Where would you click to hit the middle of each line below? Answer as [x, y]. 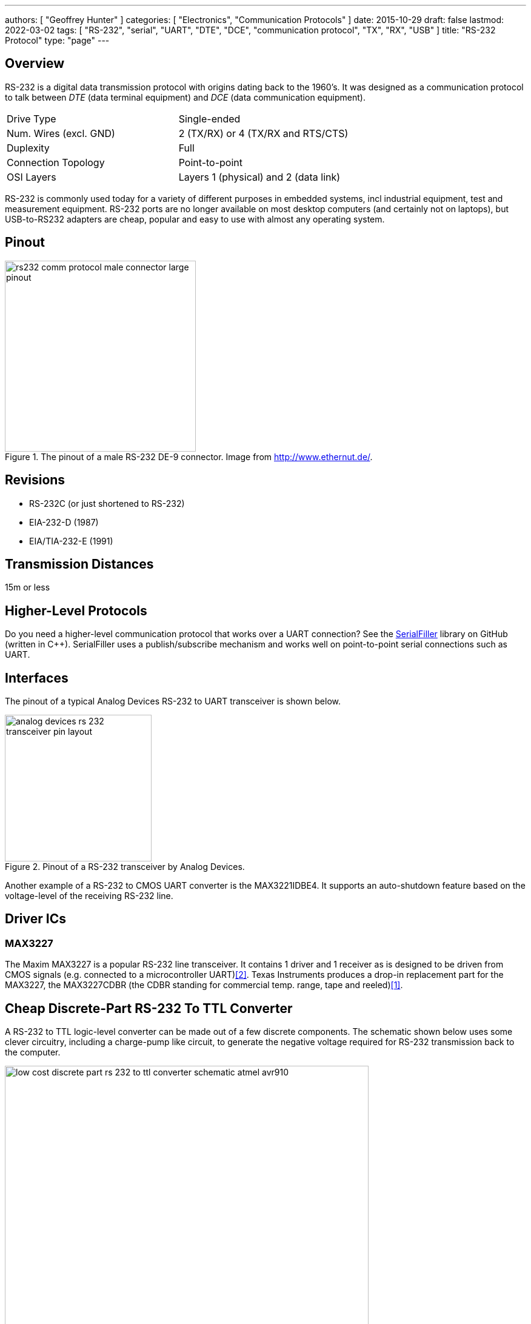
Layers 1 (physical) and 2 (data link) [259, 177]
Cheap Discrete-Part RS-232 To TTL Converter [149, 1008]
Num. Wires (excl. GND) [61, 133]
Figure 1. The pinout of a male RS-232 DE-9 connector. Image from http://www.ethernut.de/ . [189, 456]
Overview [35, 64]
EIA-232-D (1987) [64, 522]
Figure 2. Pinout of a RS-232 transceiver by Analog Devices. [125, 867]
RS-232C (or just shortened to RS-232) [107, 503]
